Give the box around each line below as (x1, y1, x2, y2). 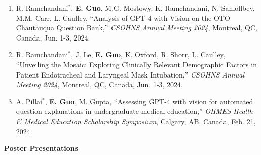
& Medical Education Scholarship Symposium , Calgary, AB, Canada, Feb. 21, (16, 115, 256, 126)
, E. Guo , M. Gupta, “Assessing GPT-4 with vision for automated (45, 96, 253, 106)
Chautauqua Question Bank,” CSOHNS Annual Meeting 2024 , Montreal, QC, (16, 22, 257, 33)
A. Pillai (16, 96, 42, 106)
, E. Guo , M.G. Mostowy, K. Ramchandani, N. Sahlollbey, (71, 3, 255, 13)
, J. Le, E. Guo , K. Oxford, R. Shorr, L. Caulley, (71, 49, 226, 60)
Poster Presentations (4, 143, 79, 153)
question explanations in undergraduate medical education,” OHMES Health (16, 106, 253, 117)
